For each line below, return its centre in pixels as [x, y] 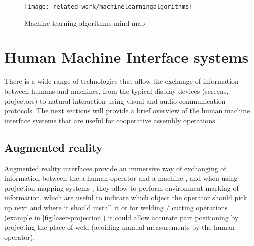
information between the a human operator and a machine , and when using [121, 178]
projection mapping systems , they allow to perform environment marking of [121, 188]
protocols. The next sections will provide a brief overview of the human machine [127, 111]
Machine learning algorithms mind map [85, 23]
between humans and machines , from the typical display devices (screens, [116, 91]
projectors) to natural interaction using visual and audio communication [115, 101]
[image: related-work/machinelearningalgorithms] [108, 7]
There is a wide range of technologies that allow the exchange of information [121, 81]
